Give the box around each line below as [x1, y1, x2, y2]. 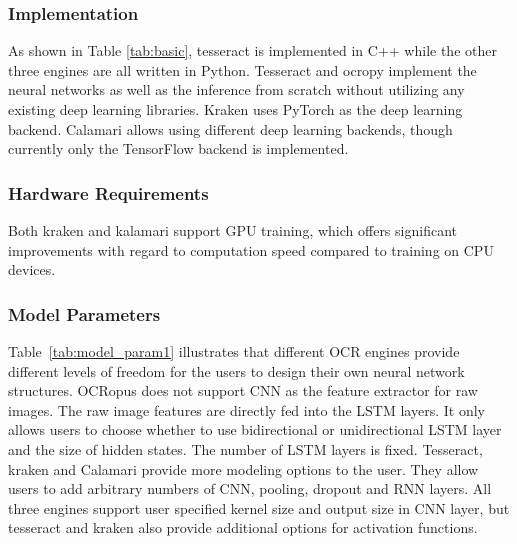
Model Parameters [8, 301, 161, 326]
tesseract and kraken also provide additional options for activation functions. [8, 517, 478, 538]
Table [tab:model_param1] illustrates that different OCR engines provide [8, 341, 460, 361]
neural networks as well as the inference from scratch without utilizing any [8, 79, 465, 100]
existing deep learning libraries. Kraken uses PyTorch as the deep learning [8, 99, 463, 119]
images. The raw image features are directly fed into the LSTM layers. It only [8, 399, 485, 420]
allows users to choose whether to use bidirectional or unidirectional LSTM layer [8, 419, 502, 440]
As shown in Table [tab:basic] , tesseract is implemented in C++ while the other [8, 40, 497, 61]
